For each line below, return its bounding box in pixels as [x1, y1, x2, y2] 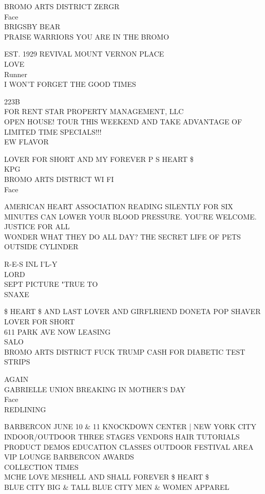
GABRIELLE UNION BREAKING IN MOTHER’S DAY [4, 383, 186, 394]
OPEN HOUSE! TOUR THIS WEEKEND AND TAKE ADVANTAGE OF [4, 116, 242, 126]
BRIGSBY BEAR [4, 21, 61, 32]
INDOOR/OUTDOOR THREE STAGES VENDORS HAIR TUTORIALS [4, 431, 240, 442]
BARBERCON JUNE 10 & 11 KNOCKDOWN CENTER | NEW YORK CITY [4, 421, 256, 432]
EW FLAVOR [4, 136, 49, 147]
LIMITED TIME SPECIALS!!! [4, 126, 102, 137]
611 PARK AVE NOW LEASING [4, 326, 111, 337]
